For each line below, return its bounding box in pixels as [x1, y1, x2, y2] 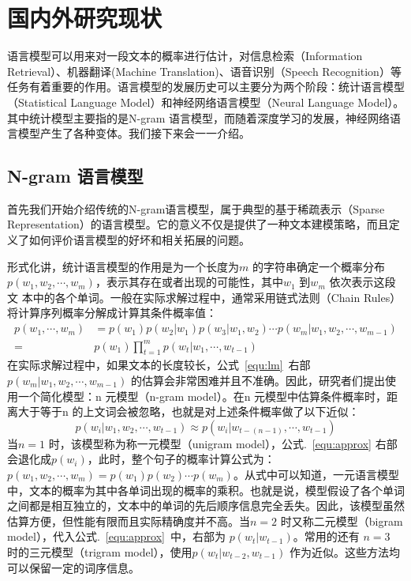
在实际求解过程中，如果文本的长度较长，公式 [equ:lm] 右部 [7, 357, 311, 373]
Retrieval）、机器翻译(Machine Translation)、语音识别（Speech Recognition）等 [7, 62, 402, 79]
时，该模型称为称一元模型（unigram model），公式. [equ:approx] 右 [48, 435, 387, 451]
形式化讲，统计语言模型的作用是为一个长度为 [7, 258, 239, 274]
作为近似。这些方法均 [289, 543, 400, 560]
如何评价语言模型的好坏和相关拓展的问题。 [28, 232, 250, 248]
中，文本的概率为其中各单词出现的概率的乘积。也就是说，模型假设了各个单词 [7, 481, 405, 498]
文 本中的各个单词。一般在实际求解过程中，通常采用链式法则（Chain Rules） [7, 289, 402, 305]
